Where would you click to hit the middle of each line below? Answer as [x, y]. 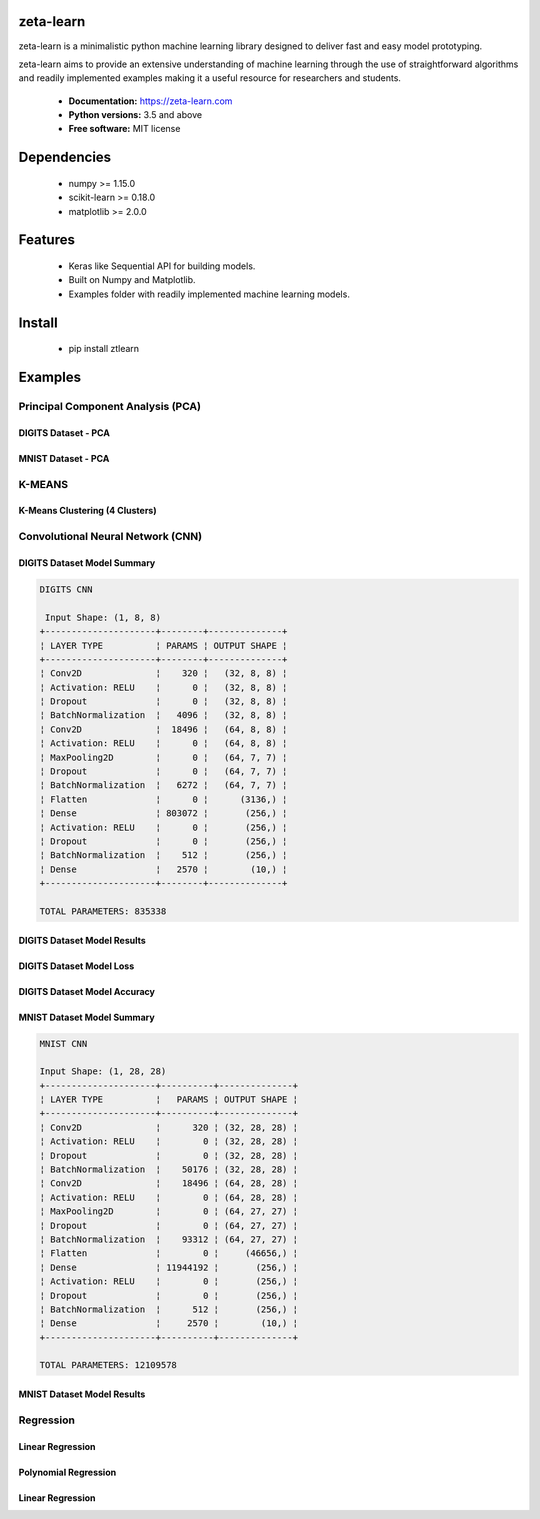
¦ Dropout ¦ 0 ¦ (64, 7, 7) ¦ [163, 771]
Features [46, 240]
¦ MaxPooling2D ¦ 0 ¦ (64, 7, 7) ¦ [163, 757]
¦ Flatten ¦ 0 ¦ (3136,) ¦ [163, 799]
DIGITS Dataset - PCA [64, 432]
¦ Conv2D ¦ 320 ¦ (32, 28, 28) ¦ [169, 1127]
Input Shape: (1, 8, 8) [103, 617]
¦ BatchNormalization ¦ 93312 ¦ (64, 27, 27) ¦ [169, 1239]
